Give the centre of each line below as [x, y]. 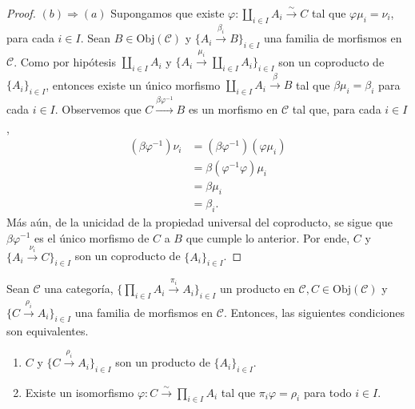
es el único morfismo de [92, 237]
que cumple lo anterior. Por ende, [268, 237]
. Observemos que [98, 109]
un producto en [257, 289]
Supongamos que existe [168, 13]
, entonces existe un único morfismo [133, 84]
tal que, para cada [337, 109]
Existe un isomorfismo [80, 392]
